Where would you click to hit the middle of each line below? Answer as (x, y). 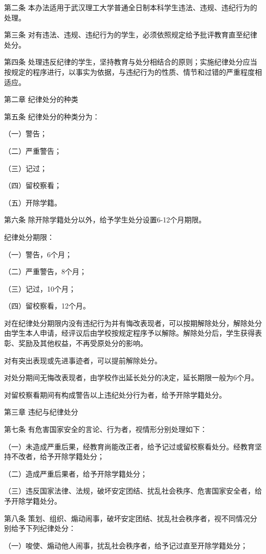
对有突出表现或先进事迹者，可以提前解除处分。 (83, 360)
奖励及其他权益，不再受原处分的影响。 (83, 343)
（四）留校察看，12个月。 (47, 306)
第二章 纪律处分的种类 (41, 99)
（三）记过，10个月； (40, 288)
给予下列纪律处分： (43, 528)
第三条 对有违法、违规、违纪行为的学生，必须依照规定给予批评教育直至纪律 (131, 35)
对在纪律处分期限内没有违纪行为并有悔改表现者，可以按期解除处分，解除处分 (133, 323)
